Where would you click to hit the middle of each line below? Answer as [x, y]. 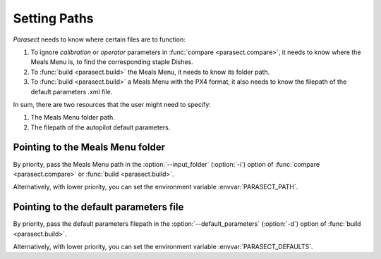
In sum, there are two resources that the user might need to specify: [112, 104]
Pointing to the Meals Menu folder [89, 147]
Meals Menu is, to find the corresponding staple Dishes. [112, 62]
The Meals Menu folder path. [73, 118]
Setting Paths [54, 18]
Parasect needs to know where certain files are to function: [99, 39]
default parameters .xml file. [72, 91]
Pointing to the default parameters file [98, 207]
